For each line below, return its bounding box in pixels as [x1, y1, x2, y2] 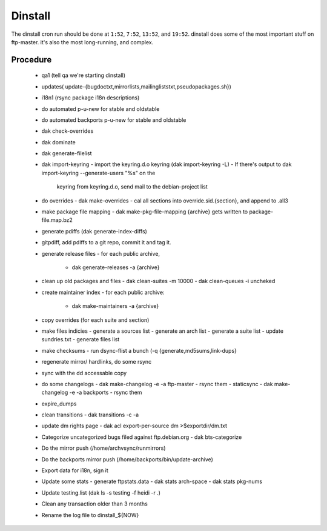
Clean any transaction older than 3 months [41, 500, 148, 507]
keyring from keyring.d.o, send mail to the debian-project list [56, 183, 208, 190]
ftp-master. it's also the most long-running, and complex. [11, 38, 154, 45]
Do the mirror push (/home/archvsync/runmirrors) [41, 444, 166, 452]
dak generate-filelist [41, 150, 92, 157]
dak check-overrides [41, 127, 94, 135]
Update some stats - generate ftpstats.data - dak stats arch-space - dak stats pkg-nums [41, 478, 263, 485]
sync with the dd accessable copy [41, 369, 127, 376]
